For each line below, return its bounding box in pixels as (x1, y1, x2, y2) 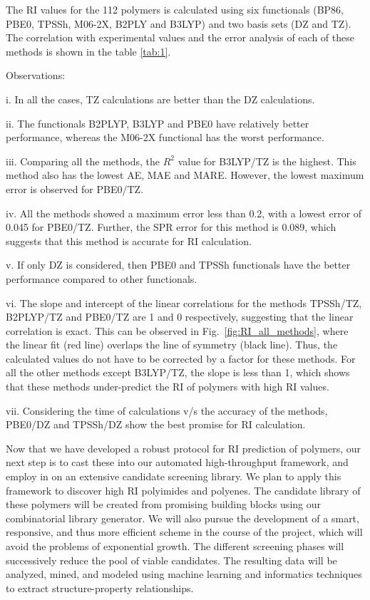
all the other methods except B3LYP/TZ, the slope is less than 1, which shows (6, 365, 350, 380)
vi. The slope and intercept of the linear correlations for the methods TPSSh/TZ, (6, 295, 362, 310)
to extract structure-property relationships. (6, 580, 194, 595)
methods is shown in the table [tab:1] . (6, 43, 171, 58)
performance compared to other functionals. (6, 271, 197, 286)
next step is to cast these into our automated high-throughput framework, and (6, 455, 349, 470)
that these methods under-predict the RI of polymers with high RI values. (6, 379, 329, 394)
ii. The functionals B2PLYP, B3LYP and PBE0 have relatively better (6, 115, 309, 130)
